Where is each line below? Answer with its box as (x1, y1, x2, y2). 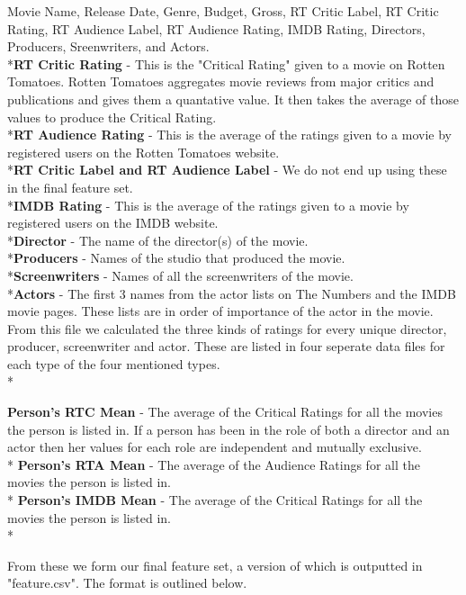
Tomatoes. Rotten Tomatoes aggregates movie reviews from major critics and (7, 72, 435, 91)
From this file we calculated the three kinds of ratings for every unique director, (7, 319, 447, 338)
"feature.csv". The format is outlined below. (7, 573, 247, 592)
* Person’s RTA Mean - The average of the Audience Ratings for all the (7, 455, 420, 473)
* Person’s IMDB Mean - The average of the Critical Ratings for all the (7, 491, 423, 509)
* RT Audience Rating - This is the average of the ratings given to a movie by (7, 125, 452, 144)
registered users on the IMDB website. (7, 213, 219, 232)
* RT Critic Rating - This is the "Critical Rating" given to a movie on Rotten (7, 54, 445, 73)
